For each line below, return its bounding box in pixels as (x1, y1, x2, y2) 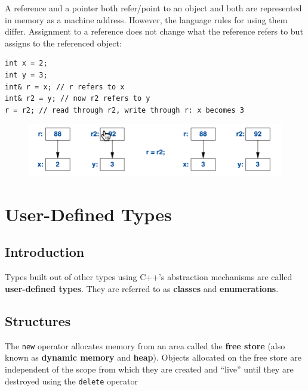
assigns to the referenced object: (5, 36, 122, 49)
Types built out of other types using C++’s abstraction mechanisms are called (5, 271, 292, 283)
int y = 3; (5, 70, 48, 79)
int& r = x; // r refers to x (5, 82, 125, 91)
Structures (5, 311, 71, 330)
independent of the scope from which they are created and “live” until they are (5, 362, 294, 375)
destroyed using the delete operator (5, 374, 138, 387)
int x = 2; (5, 59, 48, 68)
